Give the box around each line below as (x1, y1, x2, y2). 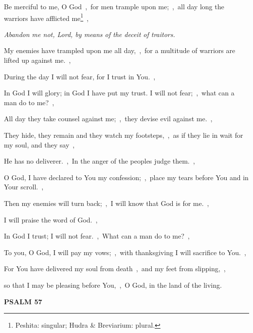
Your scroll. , (4, 182, 44, 192)
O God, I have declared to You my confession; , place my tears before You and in (4, 172, 249, 182)
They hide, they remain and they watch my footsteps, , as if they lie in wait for (4, 130, 243, 140)
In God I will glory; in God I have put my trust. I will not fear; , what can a (4, 88, 235, 98)
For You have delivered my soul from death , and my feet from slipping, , (4, 263, 226, 274)
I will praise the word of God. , (4, 214, 98, 224)
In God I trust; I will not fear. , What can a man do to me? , (4, 231, 190, 241)
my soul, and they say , (4, 139, 75, 149)
